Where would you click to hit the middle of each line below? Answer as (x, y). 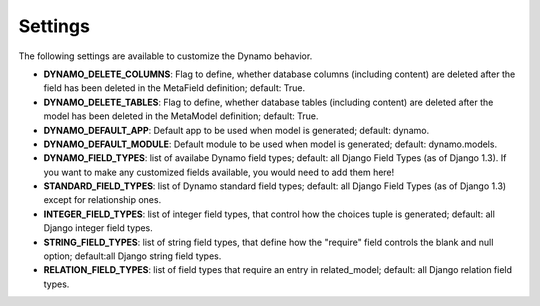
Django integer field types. (98, 228)
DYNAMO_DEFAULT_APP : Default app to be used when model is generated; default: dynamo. (236, 130)
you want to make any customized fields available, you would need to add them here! (219, 172)
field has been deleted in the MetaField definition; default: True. (174, 88)
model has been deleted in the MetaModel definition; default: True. (181, 116)
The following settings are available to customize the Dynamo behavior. (165, 56)
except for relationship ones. (102, 200)
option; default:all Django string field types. (132, 256)
